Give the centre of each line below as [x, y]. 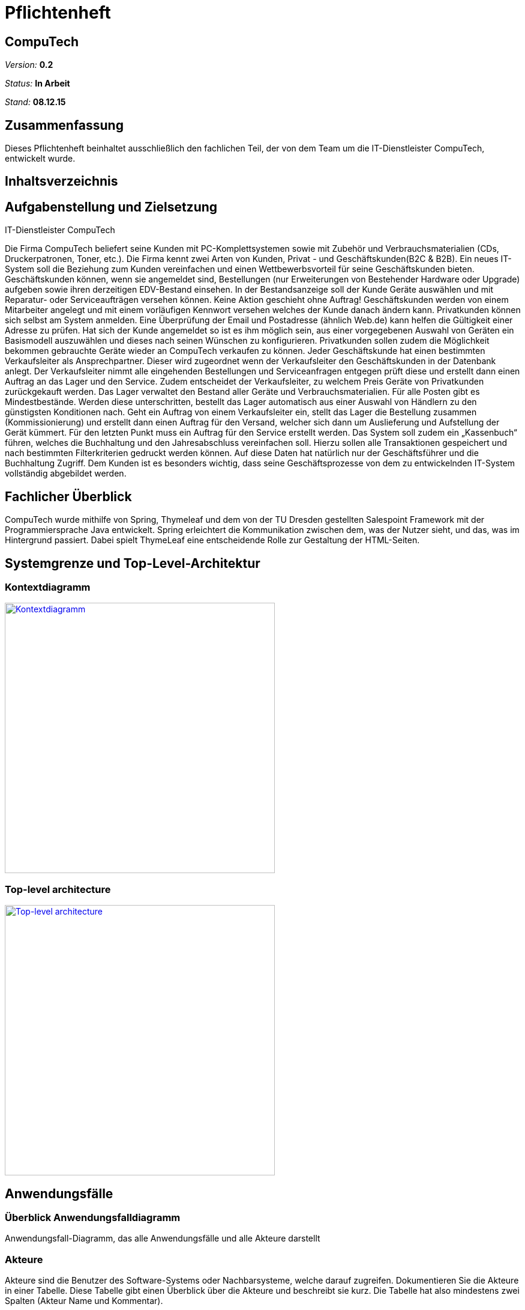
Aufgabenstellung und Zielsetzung [111, 207]
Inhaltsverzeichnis [61, 181]
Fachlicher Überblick [68, 496]
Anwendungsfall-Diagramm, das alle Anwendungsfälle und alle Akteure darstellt [163, 1238]
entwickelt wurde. [40, 159]
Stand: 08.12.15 [35, 102]
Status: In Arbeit [37, 84]
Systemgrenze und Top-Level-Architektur [133, 563]
